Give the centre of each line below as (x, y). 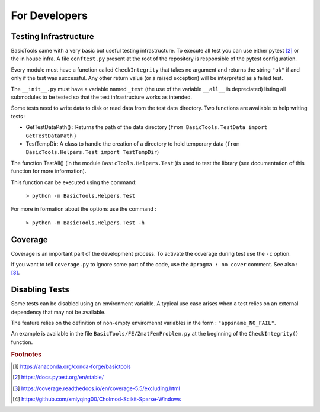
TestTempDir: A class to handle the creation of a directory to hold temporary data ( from (133, 144)
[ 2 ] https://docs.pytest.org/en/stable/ (58, 377)
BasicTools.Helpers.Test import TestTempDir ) (92, 152)
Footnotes (26, 354)
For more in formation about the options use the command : (84, 209)
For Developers (49, 15)
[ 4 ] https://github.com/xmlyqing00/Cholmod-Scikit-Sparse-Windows (97, 399)
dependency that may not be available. (58, 312)
